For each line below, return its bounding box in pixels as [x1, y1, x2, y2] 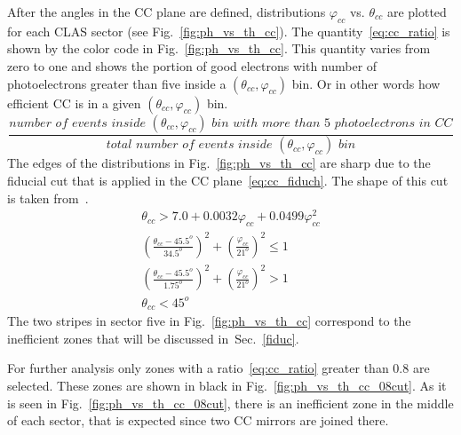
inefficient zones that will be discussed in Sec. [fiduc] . [7, 328, 299, 347]
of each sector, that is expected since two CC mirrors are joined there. [7, 411, 389, 430]
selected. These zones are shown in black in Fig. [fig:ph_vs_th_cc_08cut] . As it [7, 376, 447, 394]
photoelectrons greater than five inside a [7, 74, 227, 92]
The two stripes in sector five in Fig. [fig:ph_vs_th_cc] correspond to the [7, 312, 411, 330]
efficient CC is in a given [7, 93, 141, 112]
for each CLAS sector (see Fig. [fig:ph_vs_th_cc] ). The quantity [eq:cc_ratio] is [7, 21, 450, 40]
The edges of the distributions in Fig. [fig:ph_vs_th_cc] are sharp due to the [7, 154, 431, 172]
